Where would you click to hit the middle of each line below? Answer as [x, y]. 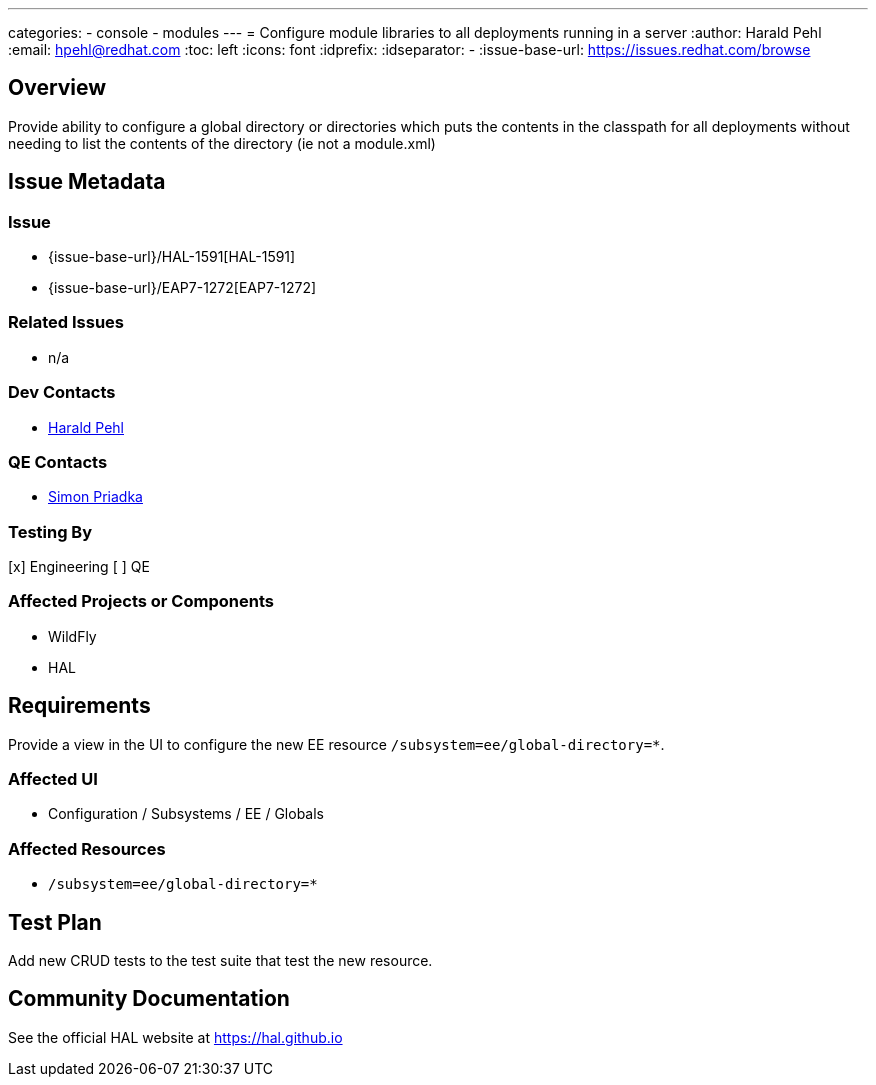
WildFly [72, 636]
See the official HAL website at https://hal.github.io [175, 1037]
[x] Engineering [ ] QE [79, 567]
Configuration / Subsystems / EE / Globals [186, 814]
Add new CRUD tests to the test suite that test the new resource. [220, 960]
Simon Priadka [95, 497]
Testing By [50, 531]
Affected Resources [87, 848]
